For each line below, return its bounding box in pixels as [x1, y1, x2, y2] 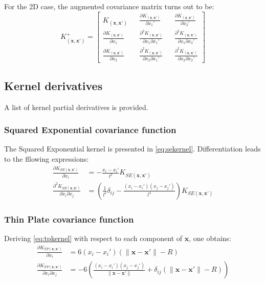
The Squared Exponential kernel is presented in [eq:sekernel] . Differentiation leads [4, 143, 261, 154]
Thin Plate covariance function [4, 212, 134, 225]
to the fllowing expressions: [4, 153, 89, 164]
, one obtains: [189, 232, 231, 243]
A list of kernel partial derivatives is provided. [4, 101, 148, 112]
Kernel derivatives [4, 77, 103, 93]
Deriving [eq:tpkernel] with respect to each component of [4, 232, 183, 243]
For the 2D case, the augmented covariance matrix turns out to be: [4, 1, 214, 11]
